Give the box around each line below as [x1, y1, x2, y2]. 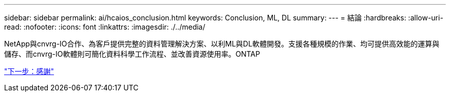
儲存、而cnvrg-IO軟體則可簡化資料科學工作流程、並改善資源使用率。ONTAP [4, 50, 260, 58]
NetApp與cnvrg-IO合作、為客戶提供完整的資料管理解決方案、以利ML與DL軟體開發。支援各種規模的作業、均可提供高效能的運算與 [4, 39, 440, 48]
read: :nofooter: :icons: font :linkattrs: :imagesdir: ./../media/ [4, 22, 205, 31]
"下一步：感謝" [4, 67, 54, 76]
